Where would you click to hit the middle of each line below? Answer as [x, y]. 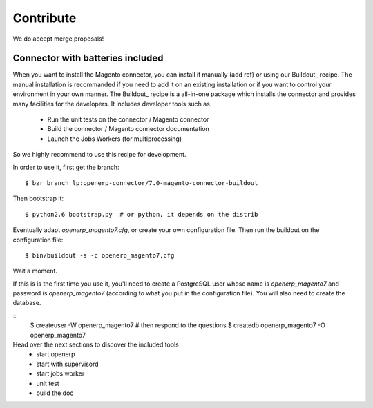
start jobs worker [60, 373]
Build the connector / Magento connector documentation [128, 129]
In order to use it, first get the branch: [66, 167]
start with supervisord [68, 364]
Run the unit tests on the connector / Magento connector [128, 119]
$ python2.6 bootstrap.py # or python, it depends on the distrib [142, 214]
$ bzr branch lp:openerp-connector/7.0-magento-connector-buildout [142, 183]
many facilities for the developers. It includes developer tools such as [112, 104]
